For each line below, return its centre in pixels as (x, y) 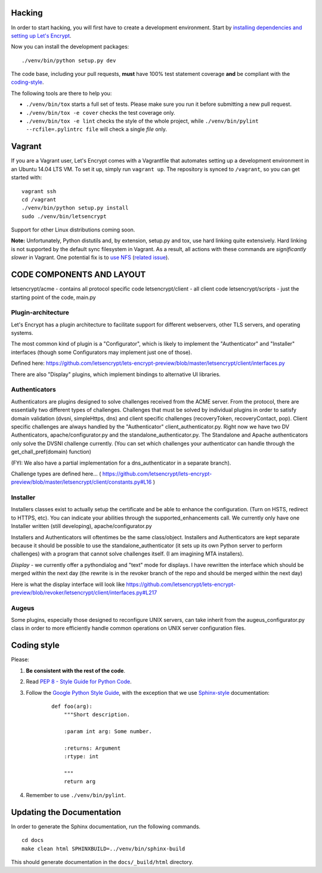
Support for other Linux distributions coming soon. (73, 230)
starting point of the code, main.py (53, 297)
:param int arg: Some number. (108, 732)
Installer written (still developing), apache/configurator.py (81, 526)
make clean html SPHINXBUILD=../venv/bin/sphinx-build (103, 848)
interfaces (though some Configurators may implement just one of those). (101, 352)
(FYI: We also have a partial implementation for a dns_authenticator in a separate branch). (121, 463)
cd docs (33, 840)
